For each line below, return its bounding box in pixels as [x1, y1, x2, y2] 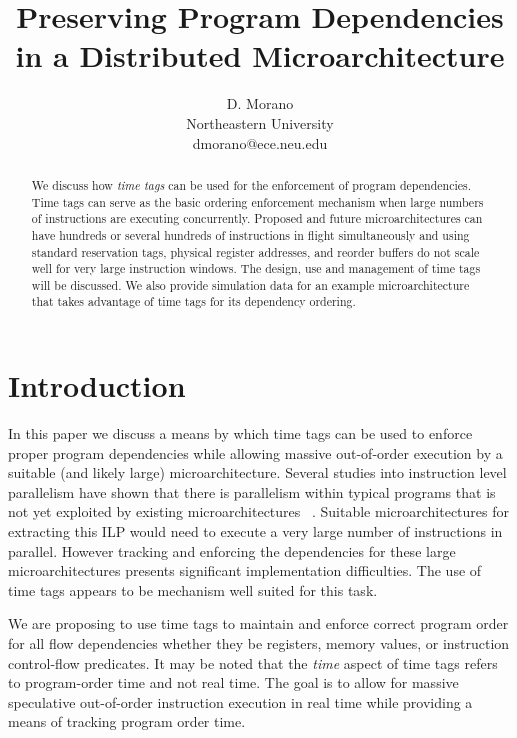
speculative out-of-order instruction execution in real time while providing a [8, 691, 473, 712]
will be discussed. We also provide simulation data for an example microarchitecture [31, 276, 470, 293]
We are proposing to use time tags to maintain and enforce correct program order [8, 613, 509, 634]
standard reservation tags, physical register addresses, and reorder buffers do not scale [31, 243, 480, 260]
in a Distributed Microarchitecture [15, 35, 505, 76]
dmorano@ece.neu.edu [192, 132, 328, 153]
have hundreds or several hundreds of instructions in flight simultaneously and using [31, 226, 470, 243]
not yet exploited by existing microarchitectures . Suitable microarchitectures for [8, 501, 510, 522]
